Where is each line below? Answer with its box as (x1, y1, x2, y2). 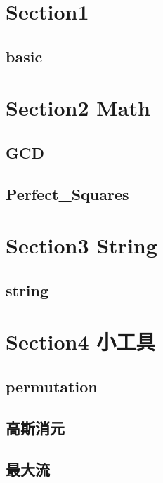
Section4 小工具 (6, 327, 156, 356)
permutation (6, 376, 98, 397)
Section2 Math (6, 93, 150, 122)
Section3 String (6, 231, 157, 260)
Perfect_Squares (6, 183, 129, 204)
